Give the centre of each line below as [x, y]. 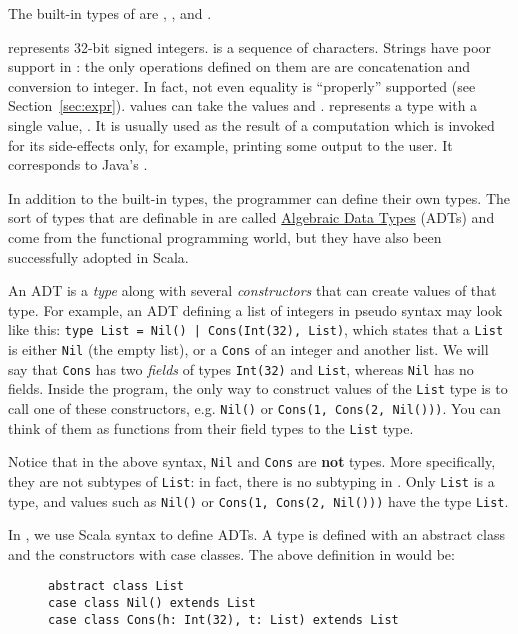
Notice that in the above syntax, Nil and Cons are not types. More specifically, [252, 461]
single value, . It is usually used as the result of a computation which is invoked [251, 124]
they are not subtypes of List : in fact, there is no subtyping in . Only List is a [251, 480]
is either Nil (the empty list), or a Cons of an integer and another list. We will [248, 348]
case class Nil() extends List [152, 603]
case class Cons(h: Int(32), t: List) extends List [223, 619]
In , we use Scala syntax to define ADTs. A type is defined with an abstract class [256, 534]
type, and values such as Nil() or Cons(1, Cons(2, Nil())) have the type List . [258, 500]
